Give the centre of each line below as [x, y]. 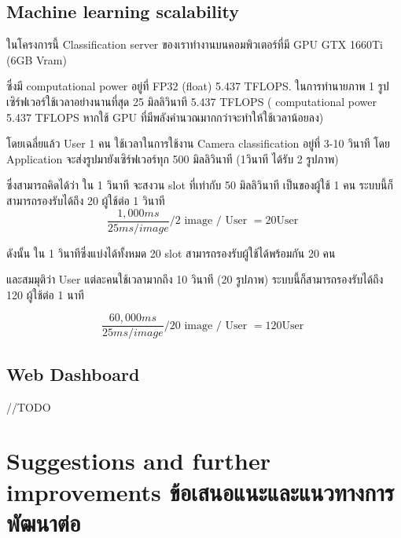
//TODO [29, 406]
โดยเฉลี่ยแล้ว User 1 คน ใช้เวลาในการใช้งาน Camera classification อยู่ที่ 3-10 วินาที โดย [198, 143]
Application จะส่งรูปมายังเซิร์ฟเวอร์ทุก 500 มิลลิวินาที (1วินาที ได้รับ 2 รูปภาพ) [173, 158]
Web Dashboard [73, 373]
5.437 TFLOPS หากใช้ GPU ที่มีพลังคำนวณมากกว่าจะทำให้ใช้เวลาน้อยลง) [165, 117]
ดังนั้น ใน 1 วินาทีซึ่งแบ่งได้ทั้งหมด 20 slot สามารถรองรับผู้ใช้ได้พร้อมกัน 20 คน [171, 253]
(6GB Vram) [37, 59]
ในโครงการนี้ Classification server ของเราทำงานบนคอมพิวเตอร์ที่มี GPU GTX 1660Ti [195, 44]
